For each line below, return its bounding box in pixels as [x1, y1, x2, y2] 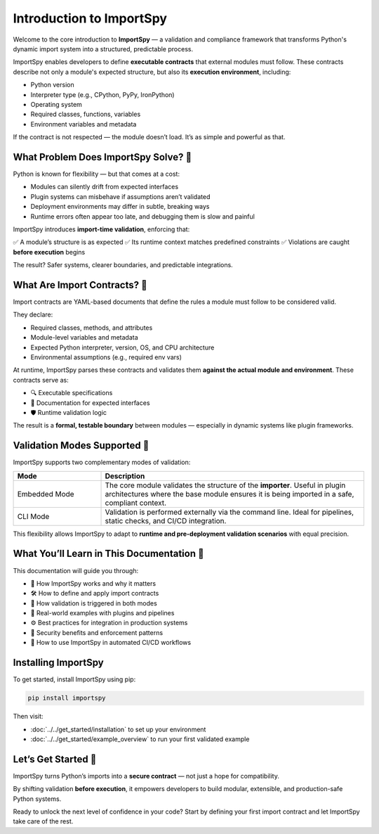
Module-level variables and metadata [30, 333, 138, 342]
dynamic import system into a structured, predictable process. [13, 44, 193, 53]
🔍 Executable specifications [30, 389, 113, 397]
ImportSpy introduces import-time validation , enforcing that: [13, 225, 190, 233]
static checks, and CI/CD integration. [105, 515, 227, 525]
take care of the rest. [13, 817, 74, 826]
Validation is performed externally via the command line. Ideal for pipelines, [105, 507, 354, 517]
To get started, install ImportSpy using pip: [13, 675, 136, 684]
